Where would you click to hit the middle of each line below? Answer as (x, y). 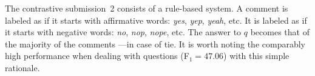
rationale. (22, 67)
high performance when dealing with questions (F (97, 56)
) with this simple (256, 56)
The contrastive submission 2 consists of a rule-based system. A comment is (147, 8)
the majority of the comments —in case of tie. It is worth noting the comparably (155, 43)
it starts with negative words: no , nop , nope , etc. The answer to (123, 32)
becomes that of (280, 32)
